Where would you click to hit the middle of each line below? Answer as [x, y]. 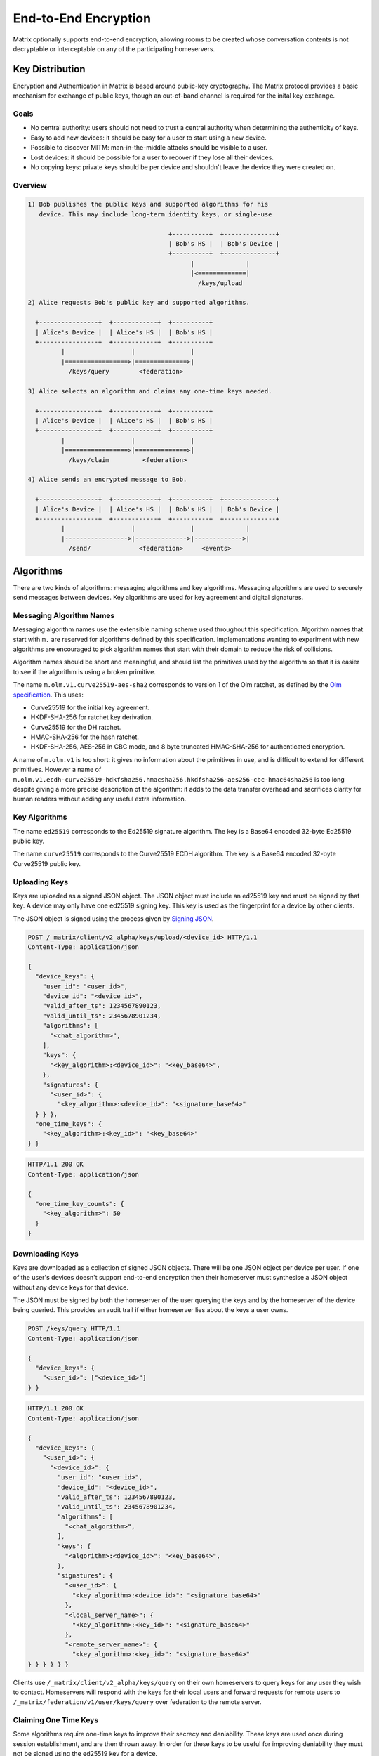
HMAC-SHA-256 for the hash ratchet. [85, 737]
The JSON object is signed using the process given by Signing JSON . [113, 918]
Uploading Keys [41, 882]
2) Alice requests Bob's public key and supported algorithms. [139, 303]
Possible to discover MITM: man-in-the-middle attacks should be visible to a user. [149, 148]
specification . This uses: [48, 695]
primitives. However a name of [57, 770]
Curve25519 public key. [47, 863]
